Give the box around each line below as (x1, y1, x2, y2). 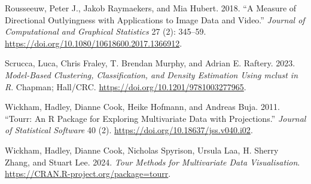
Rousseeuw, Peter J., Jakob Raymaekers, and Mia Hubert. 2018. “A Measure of (5, 2, 297, 14)
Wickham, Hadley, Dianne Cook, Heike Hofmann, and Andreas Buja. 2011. (5, 100, 280, 113)
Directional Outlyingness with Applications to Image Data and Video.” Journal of (5, 13, 305, 26)
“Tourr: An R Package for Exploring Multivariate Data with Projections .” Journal (5, 112, 306, 124)
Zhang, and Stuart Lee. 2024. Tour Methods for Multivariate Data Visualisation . (5, 155, 300, 168)
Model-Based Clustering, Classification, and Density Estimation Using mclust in (5, 68, 298, 81)
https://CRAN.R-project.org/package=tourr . (5, 167, 171, 180)
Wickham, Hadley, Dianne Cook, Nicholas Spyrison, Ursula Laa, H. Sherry (5, 143, 279, 156)
